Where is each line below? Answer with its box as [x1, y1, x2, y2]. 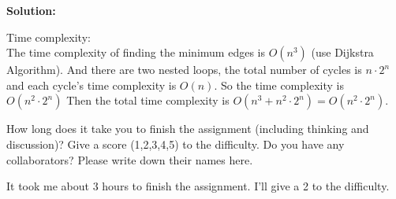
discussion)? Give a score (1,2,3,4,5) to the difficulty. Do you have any [6, 135, 345, 152]
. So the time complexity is [214, 76, 344, 93]
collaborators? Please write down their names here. [6, 151, 253, 168]
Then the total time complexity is [66, 92, 230, 109]
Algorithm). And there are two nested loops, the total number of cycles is [6, 61, 362, 78]
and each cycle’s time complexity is [6, 76, 177, 93]
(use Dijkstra [311, 44, 374, 61]
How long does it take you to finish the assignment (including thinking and [6, 120, 369, 137]
